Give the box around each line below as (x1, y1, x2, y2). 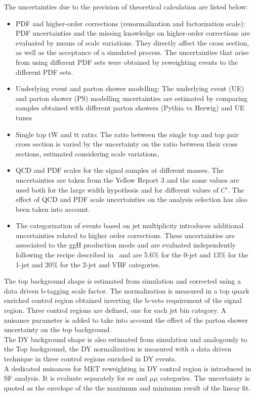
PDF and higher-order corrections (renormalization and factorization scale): (15, 18, 246, 28)
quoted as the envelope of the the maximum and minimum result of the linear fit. (4, 382, 251, 393)
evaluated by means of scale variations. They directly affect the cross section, (15, 37, 249, 48)
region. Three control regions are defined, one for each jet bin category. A (4, 305, 226, 315)
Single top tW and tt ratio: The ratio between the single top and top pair (15, 129, 239, 139)
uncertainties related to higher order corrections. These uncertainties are (15, 230, 235, 240)
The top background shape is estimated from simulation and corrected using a (4, 276, 241, 286)
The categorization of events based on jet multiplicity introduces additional (15, 220, 244, 231)
